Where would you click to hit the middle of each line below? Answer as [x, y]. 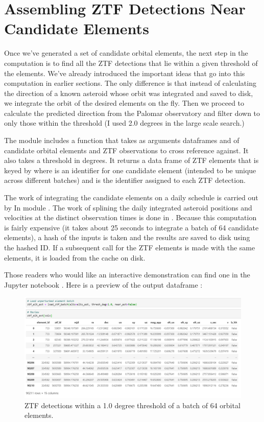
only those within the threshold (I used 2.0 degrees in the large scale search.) [124, 123]
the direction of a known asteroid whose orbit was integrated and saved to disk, [129, 93]
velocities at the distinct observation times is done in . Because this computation [130, 217]
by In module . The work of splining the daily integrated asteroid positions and [128, 207]
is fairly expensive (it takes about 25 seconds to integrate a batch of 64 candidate [131, 227]
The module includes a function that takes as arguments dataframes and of [122, 140]
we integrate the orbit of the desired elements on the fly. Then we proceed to [124, 103]
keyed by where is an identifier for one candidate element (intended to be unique [130, 170]
